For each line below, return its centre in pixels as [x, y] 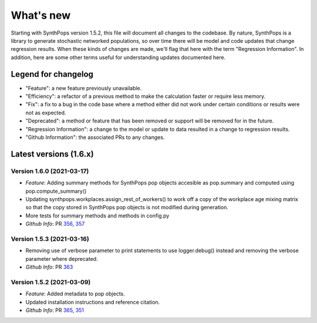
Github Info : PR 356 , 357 [55, 224]
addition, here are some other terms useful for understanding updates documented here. [118, 57]
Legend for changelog [52, 74]
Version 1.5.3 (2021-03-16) [50, 239]
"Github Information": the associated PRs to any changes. [95, 137]
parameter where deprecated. [62, 259]
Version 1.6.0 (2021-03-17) [50, 171]
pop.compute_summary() [56, 191]
